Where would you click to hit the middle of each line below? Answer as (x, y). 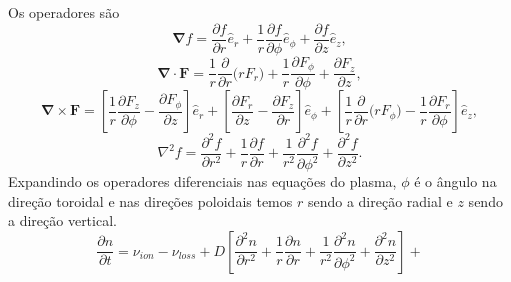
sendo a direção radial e (380, 200)
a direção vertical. (62, 220)
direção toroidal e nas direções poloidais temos (150, 200)
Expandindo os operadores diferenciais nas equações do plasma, (202, 181)
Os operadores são (64, 12)
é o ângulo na (455, 181)
